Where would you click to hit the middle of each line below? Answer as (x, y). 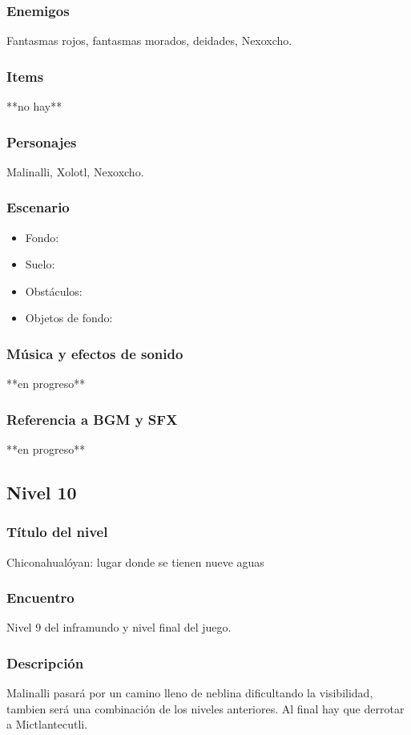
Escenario (38, 207)
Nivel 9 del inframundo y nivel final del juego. (119, 627)
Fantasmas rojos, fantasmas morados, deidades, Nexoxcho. (149, 40)
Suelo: (40, 264)
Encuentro (40, 598)
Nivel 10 (42, 493)
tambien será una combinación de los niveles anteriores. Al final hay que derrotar (205, 708)
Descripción (45, 662)
